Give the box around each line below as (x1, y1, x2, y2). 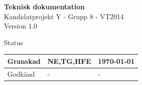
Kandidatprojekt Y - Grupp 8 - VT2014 (4, 11, 124, 21)
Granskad (7, 56, 41, 66)
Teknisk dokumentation (4, 1, 85, 11)
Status (4, 37, 23, 47)
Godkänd (7, 68, 35, 79)
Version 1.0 (4, 21, 37, 31)
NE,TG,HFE (47, 56, 91, 66)
